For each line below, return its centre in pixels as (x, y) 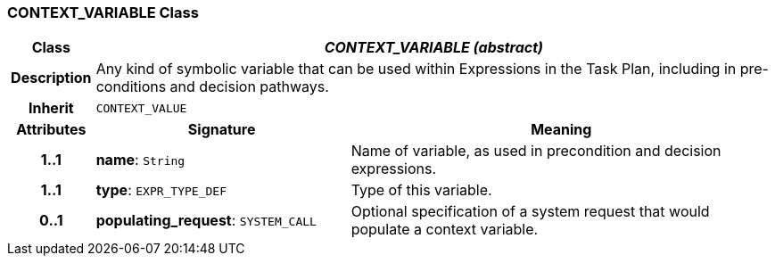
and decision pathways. (249, 87)
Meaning (561, 130)
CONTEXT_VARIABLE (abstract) (434, 48)
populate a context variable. (445, 230)
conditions (131, 87)
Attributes (51, 130)
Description (51, 78)
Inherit (51, 108)
